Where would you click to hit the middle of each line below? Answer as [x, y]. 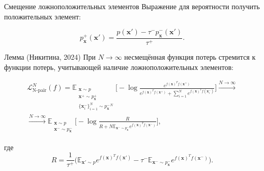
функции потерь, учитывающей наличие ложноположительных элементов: [119, 67]
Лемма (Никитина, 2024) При [50, 57]
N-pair [39, 90]
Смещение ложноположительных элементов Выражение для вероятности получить [132, 6]
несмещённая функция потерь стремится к [190, 57]
